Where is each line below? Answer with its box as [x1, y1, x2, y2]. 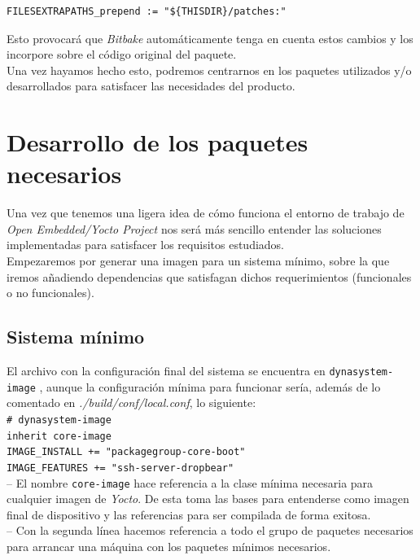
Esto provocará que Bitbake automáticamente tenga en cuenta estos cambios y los [7, 29, 413, 46]
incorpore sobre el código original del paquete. [7, 46, 237, 63]
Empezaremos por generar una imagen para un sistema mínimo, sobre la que [7, 252, 390, 269]
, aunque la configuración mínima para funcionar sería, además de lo [39, 378, 381, 395]
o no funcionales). [7, 284, 94, 301]
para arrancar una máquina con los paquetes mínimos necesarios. [7, 538, 331, 555]
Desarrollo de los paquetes [7, 125, 308, 159]
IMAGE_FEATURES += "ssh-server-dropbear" [7, 462, 234, 474]
